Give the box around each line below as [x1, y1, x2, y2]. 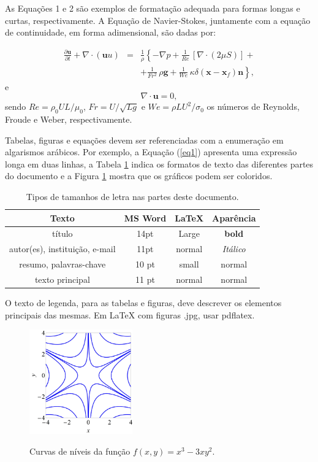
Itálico [222, 242, 246, 255]
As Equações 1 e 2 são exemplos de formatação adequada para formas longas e [5, 2, 300, 14]
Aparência [212, 211, 256, 224]
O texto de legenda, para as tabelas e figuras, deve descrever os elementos [5, 296, 282, 309]
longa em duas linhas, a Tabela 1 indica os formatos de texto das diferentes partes [5, 157, 314, 170]
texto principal [34, 273, 90, 285]
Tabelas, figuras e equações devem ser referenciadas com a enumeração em [5, 133, 284, 146]
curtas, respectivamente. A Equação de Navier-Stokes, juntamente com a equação [5, 13, 311, 26]
